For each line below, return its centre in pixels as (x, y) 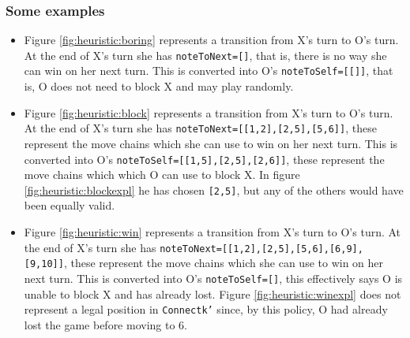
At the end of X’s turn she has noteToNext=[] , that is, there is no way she (205, 55)
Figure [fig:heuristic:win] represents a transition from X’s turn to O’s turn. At (213, 232)
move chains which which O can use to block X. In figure (162, 175)
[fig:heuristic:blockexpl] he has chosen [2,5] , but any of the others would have (214, 189)
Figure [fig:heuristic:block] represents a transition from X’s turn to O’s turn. (209, 112)
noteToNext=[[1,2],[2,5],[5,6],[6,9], (261, 249)
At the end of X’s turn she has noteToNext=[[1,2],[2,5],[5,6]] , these (200, 128)
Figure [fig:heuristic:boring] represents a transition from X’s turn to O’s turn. (211, 40)
